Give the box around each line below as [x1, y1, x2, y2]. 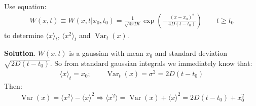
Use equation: [4, 1, 47, 11]
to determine [4, 29, 44, 40]
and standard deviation [155, 48, 227, 58]
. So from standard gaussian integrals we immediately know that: [50, 58, 252, 68]
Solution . [4, 48, 36, 58]
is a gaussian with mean [69, 48, 143, 58]
